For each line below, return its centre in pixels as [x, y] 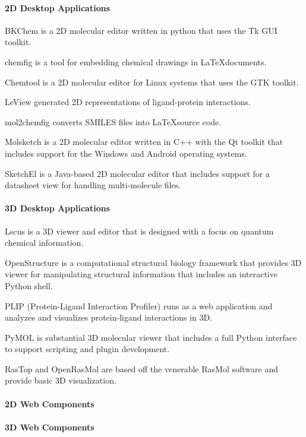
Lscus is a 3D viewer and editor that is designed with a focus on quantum [139, 231]
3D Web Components [50, 427]
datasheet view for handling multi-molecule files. [93, 185]
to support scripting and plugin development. [87, 349]
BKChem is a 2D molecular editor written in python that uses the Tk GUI [141, 30]
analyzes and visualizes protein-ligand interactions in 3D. [109, 317]
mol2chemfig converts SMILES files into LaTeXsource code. [113, 121]
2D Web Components [50, 403]
